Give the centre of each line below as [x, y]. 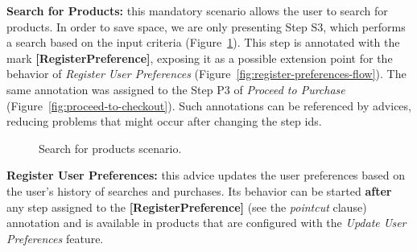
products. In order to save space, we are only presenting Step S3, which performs [206, 26]
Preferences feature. [55, 238]
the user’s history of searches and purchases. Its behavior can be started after [199, 190]
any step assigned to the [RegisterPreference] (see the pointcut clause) [187, 207]
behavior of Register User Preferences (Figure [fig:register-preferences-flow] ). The [206, 74]
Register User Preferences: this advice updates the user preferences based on [206, 175]
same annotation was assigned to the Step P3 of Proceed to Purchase [176, 89]
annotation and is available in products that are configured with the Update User [206, 223]
